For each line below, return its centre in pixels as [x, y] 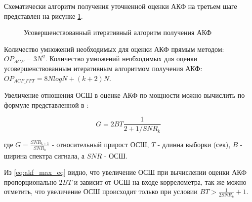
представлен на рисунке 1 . [43, 16]
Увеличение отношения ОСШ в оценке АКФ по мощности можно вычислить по [125, 95]
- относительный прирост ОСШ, [100, 144]
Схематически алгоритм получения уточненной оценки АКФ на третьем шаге [121, 6]
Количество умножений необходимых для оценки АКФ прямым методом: [114, 49]
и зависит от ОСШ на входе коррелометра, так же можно [160, 182]
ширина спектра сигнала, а [44, 155]
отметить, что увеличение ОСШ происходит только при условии [101, 191]
